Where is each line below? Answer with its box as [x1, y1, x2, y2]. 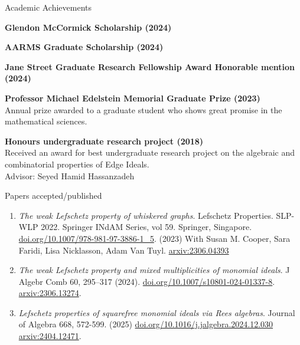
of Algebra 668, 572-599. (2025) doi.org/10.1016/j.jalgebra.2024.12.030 [18, 318, 273, 330]
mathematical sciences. [5, 115, 87, 127]
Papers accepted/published [5, 189, 102, 202]
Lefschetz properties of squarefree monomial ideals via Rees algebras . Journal [18, 306, 295, 318]
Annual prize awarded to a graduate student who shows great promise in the [5, 103, 282, 116]
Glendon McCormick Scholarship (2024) [5, 21, 172, 33]
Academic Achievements [5, 1, 92, 13]
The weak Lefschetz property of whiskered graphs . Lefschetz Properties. [18, 209, 273, 221]
